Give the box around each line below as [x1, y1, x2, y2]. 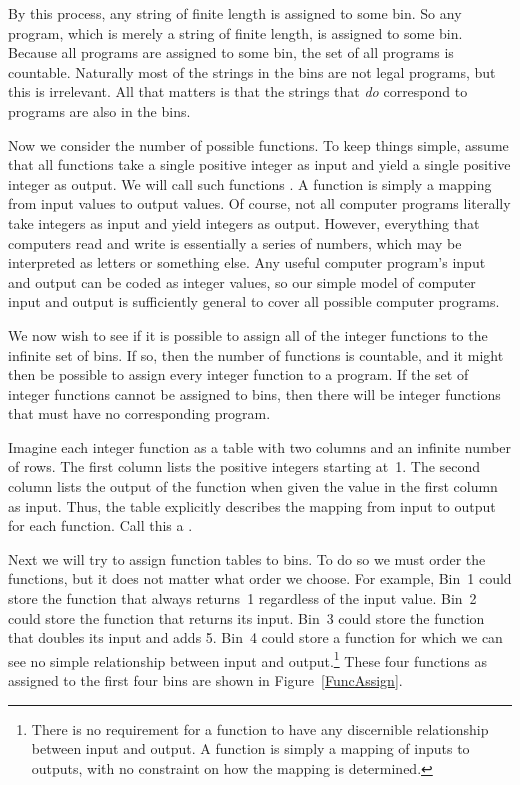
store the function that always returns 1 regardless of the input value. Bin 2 [8, 588, 477, 609]
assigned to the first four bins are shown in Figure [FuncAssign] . [8, 670, 403, 691]
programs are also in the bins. [8, 100, 191, 121]
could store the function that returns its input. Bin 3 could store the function [8, 607, 485, 628]
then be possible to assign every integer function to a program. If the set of [8, 364, 469, 385]
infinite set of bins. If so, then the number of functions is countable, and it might [8, 344, 504, 365]
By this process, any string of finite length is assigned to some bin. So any [8, 3, 462, 23]
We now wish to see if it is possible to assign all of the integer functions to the [8, 324, 488, 345]
